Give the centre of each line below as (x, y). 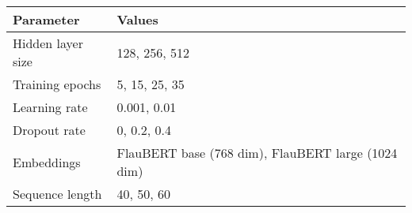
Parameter (46, 19)
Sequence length (57, 194)
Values (137, 19)
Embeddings (47, 162)
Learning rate (50, 107)
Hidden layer (48, 43)
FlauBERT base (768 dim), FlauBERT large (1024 (257, 153)
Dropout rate (49, 130)
